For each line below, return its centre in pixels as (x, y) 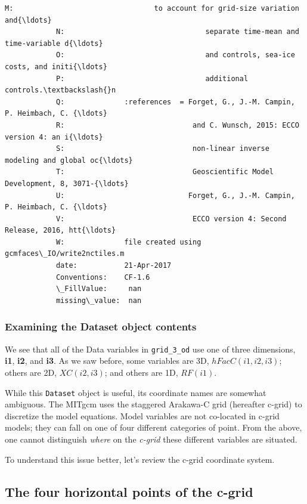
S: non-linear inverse (162, 149)
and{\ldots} (28, 20)
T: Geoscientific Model (165, 172)
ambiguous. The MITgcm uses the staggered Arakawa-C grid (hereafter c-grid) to (153, 404)
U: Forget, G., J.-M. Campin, (175, 195)
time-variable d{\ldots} (54, 43)
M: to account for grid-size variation (152, 8)
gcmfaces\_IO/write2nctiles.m (65, 254)
